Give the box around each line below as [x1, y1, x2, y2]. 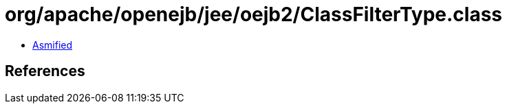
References [5, 62, 85, 80]
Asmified [32, 38, 73, 51]
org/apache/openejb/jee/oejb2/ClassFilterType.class [5, 3, 503, 26]
